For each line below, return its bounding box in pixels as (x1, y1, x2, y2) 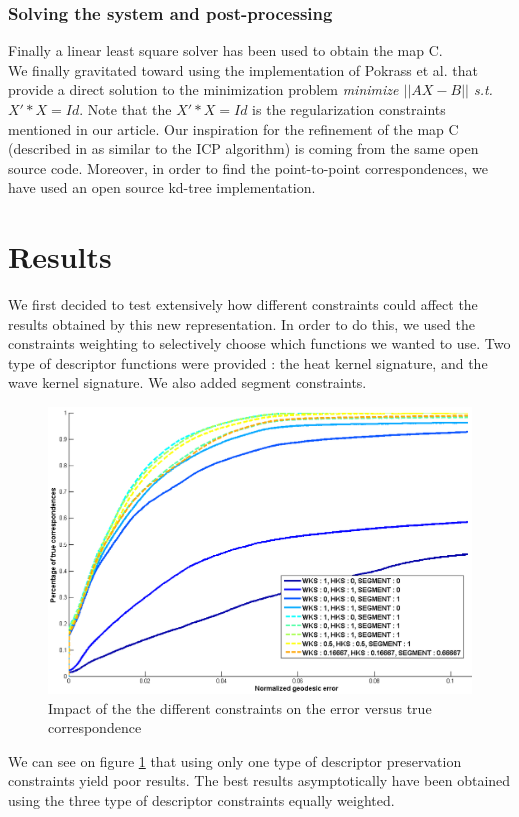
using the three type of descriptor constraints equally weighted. (8, 789, 395, 810)
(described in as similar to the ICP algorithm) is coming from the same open (8, 138, 479, 159)
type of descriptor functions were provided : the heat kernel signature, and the (8, 352, 488, 373)
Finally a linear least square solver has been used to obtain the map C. (8, 40, 443, 61)
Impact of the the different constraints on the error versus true (48, 697, 432, 718)
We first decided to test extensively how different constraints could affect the (8, 294, 478, 315)
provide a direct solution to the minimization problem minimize (8, 79, 399, 100)
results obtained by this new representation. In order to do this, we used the (8, 313, 475, 334)
